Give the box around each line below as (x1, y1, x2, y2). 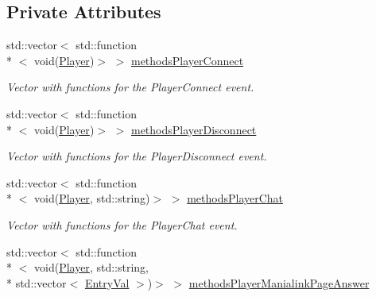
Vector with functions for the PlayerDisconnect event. (6, 148, 267, 164)
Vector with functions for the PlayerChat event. (6, 216, 238, 233)
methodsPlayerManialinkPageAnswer (188, 274, 370, 291)
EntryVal (84, 274, 130, 291)
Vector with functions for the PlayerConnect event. (6, 79, 254, 95)
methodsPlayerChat (187, 190, 284, 206)
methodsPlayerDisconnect (130, 121, 257, 137)
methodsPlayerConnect (130, 52, 244, 68)
